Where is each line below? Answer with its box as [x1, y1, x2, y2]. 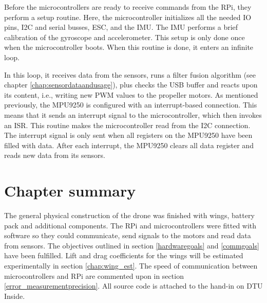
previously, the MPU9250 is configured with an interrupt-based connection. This [4, 99, 257, 110]
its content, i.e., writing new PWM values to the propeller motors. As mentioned [4, 89, 258, 100]
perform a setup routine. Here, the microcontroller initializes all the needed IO [4, 11, 252, 22]
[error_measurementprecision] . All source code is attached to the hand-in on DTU [4, 280, 263, 291]
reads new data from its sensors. [4, 150, 105, 161]
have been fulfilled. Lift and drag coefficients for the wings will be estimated [4, 250, 243, 261]
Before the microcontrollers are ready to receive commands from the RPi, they [4, 2, 252, 12]
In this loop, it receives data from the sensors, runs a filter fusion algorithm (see [4, 69, 256, 80]
